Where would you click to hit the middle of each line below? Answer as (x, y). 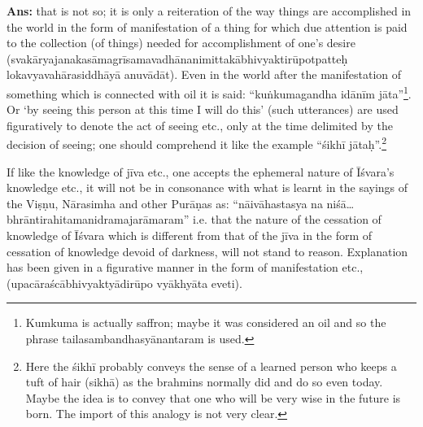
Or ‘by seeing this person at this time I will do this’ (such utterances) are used (203, 109)
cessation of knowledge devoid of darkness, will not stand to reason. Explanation (207, 251)
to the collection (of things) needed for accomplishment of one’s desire (181, 43)
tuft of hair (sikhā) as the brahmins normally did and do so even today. (204, 382)
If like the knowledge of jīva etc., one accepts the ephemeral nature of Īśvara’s (201, 171)
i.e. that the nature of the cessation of (287, 219)
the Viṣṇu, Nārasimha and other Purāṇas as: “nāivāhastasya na (165, 203)
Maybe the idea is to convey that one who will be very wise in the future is (213, 397)
